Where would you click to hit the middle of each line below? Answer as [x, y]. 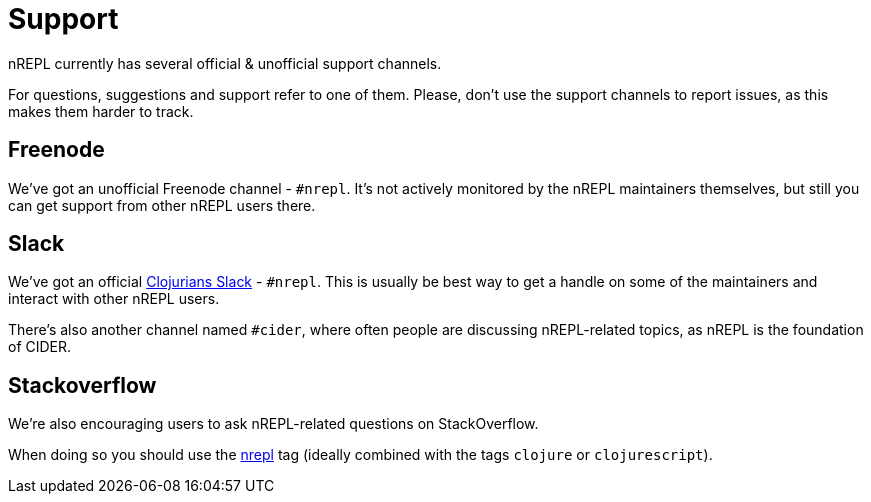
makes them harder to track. [101, 111]
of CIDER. [40, 347]
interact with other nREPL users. [114, 299]
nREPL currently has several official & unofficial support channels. [225, 63]
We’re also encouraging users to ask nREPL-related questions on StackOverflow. [273, 424]
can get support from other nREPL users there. [162, 205]
